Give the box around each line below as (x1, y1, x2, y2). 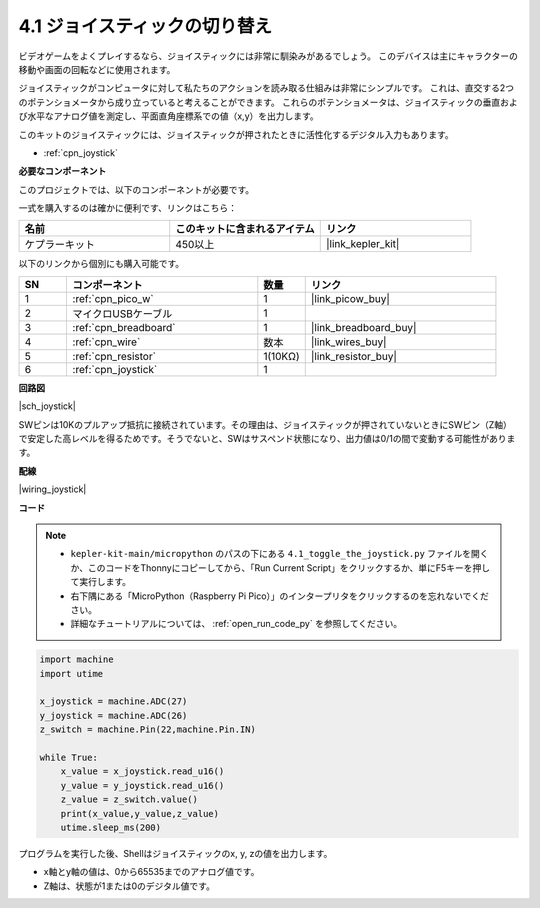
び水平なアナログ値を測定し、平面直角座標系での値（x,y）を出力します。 (18, 110, 319, 122)
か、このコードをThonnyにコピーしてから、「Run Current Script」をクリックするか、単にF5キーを (70, 561, 473, 574)
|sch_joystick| (18, 400, 77, 412)
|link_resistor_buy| (310, 349, 397, 363)
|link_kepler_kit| (325, 237, 400, 251)
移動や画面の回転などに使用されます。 (18, 63, 176, 75)
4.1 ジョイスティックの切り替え (18, 15, 272, 37)
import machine (39, 654, 114, 665)
